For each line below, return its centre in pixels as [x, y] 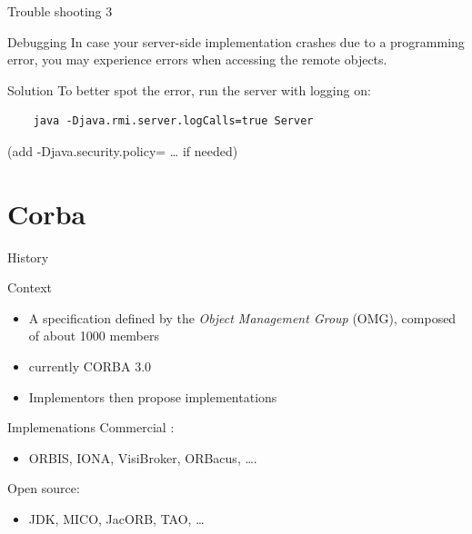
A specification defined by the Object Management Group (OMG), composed [242, 317]
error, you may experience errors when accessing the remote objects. [197, 59]
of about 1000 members [94, 336]
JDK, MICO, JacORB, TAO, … [116, 519]
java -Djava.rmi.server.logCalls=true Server [173, 121]
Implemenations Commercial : [91, 427]
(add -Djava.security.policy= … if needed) [123, 150]
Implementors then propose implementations [153, 396]
